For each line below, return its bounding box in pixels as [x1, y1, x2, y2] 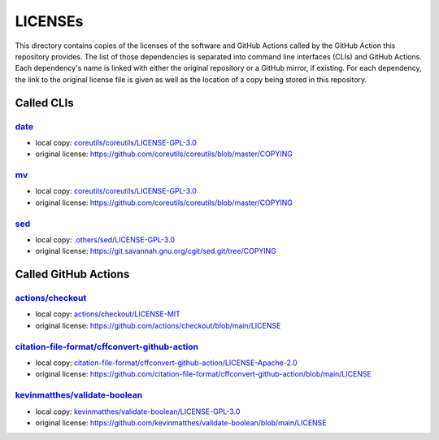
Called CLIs [15, 96, 74, 110]
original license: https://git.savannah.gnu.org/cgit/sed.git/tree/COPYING [35, 246, 276, 256]
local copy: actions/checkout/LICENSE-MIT [35, 309, 180, 319]
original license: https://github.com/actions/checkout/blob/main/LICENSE [35, 320, 281, 330]
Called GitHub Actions [15, 268, 130, 281]
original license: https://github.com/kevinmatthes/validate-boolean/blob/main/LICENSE [35, 417, 327, 427]
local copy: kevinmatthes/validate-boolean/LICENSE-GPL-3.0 [35, 407, 241, 416]
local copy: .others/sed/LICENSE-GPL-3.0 [35, 234, 175, 244]
